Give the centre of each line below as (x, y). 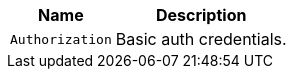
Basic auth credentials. (201, 39)
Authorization (61, 39)
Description (201, 15)
